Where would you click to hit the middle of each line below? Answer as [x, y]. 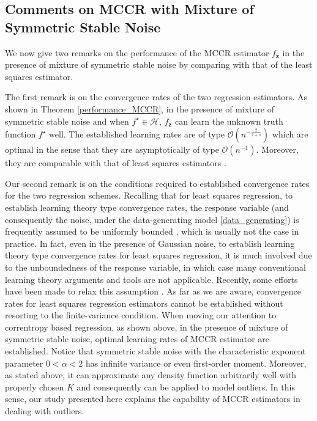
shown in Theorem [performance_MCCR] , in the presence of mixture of [140, 108]
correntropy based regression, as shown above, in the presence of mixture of [147, 327]
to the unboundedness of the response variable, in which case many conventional [156, 267]
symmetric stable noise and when [67, 121]
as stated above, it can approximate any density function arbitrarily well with [151, 375]
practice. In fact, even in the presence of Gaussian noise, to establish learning [150, 243]
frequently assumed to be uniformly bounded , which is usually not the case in [152, 231]
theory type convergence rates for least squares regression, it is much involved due [158, 255]
